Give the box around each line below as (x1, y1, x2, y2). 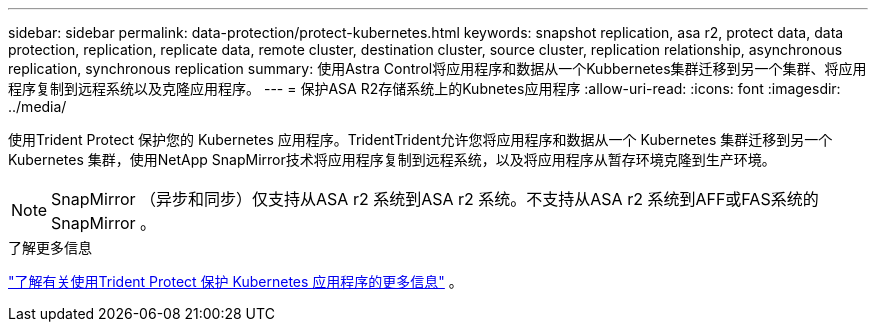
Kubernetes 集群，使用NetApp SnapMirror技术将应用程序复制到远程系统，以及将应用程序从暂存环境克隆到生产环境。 (8, 151, 776, 168)
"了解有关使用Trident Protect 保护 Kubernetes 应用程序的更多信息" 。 (8, 273, 463, 290)
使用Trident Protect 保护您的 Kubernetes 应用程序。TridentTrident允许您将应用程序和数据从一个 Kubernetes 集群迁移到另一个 (8, 131, 833, 148)
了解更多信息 (8, 239, 92, 256)
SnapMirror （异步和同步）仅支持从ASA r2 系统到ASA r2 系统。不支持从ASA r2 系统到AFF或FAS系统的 (51, 189, 819, 209)
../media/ (8, 98, 67, 115)
